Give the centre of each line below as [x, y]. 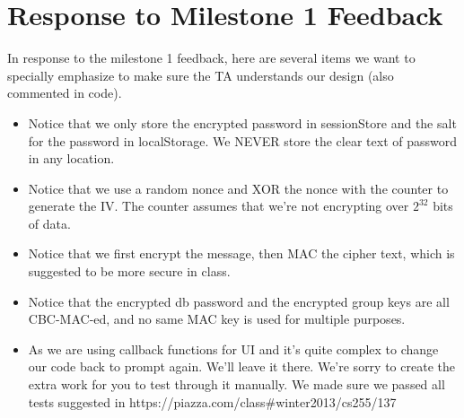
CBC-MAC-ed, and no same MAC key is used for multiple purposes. [217, 319]
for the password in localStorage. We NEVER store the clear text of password [242, 140]
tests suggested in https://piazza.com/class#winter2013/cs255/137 [212, 401]
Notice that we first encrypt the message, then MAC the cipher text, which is [241, 253]
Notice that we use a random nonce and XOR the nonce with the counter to [238, 188]
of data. [49, 223]
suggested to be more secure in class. [129, 271]
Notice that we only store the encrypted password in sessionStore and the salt [242, 122]
